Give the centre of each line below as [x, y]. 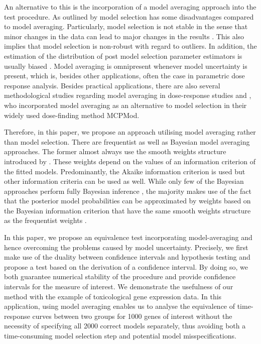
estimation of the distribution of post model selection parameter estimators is [123, 55]
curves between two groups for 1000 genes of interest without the [132, 316]
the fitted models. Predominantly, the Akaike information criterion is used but [125, 171]
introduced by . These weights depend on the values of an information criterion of [130, 161]
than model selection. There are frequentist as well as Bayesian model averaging [127, 141]
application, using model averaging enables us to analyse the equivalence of [120, 306]
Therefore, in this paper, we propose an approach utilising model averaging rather [130, 132]
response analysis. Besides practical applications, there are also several [112, 85]
